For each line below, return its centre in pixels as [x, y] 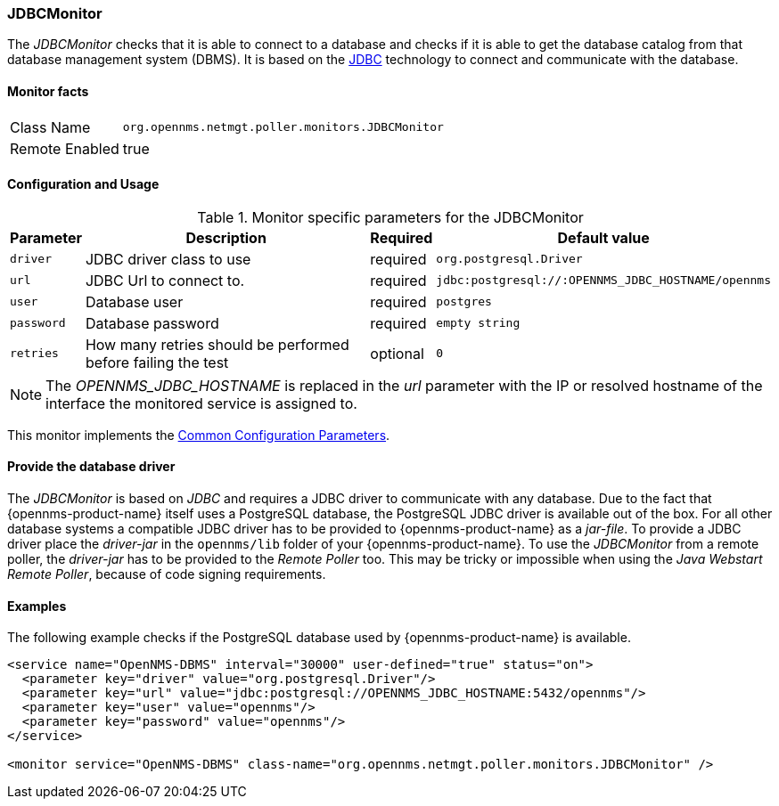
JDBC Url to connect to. [165, 280]
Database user [134, 301]
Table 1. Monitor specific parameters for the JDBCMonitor [390, 217]
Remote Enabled [65, 148]
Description [226, 237]
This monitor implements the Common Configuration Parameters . [199, 435]
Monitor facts [48, 91]
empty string [478, 323]
